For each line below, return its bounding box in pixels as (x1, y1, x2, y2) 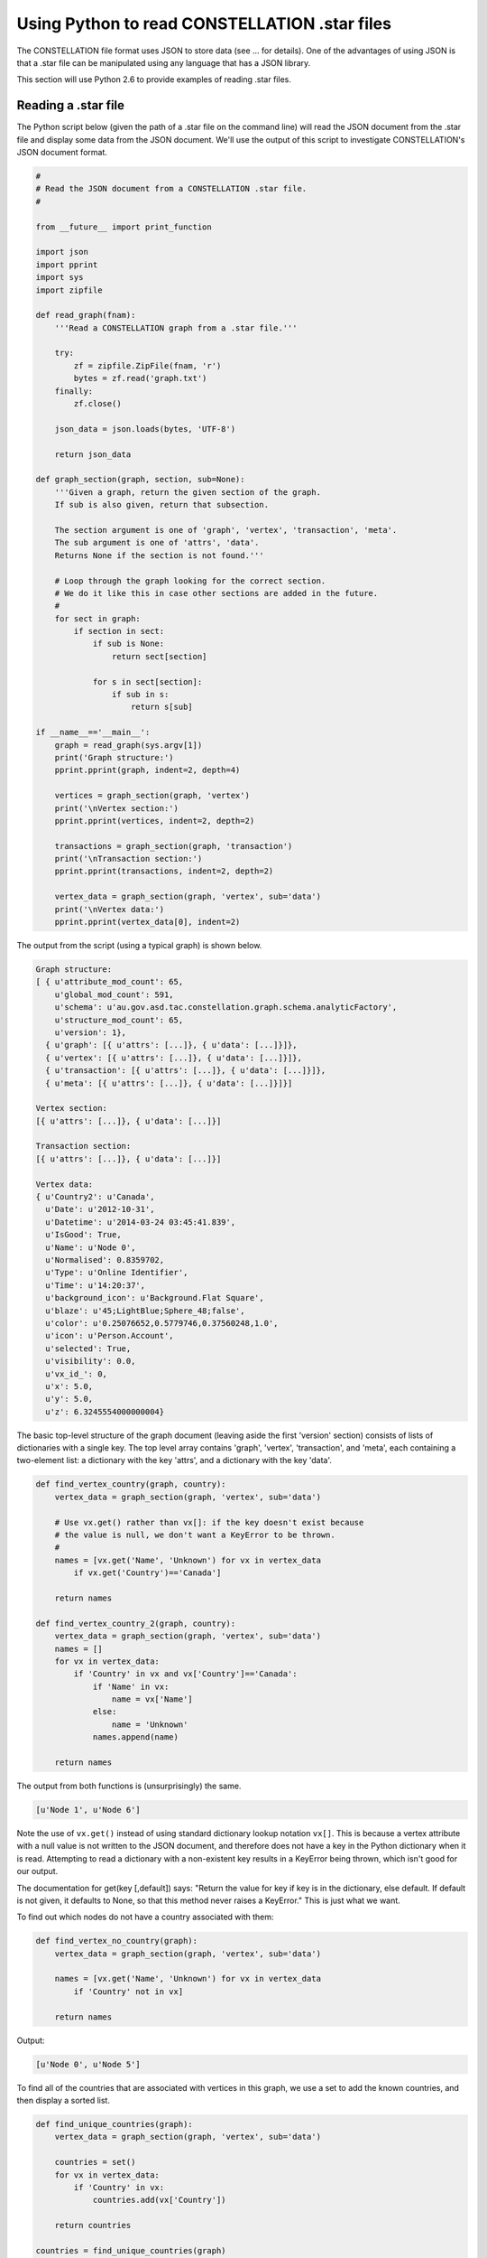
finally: (54, 386, 94, 397)
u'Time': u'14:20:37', (45, 1280, 146, 1291)
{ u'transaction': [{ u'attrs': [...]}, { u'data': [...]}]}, (45, 1066, 326, 1076)
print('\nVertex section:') (54, 803, 179, 813)
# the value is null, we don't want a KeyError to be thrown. (54, 1530, 335, 1540)
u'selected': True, (45, 1343, 132, 1354)
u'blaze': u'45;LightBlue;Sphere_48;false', (45, 1305, 245, 1316)
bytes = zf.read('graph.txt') (73, 373, 207, 384)
